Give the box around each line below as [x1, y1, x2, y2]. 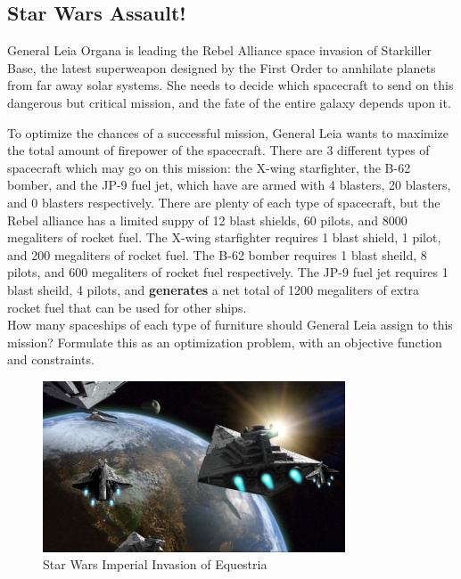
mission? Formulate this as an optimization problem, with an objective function [7, 332, 442, 351]
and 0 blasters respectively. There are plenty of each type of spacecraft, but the [7, 192, 440, 211]
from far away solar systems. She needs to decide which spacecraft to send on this [7, 76, 454, 94]
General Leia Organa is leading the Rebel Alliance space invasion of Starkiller [7, 41, 432, 60]
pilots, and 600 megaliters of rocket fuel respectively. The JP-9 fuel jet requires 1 [7, 263, 449, 281]
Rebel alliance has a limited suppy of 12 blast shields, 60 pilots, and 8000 [7, 210, 407, 229]
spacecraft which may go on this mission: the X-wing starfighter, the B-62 [7, 158, 411, 176]
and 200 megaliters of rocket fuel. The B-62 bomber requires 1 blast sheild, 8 [7, 245, 427, 264]
